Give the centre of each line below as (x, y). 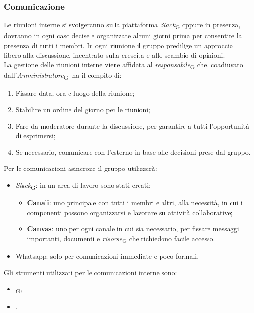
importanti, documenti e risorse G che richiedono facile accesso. (121, 239)
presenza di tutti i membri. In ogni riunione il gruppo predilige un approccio (118, 45)
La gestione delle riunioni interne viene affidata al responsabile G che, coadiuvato (124, 65)
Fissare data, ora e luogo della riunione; (75, 93)
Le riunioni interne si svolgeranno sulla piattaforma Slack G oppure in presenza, (122, 25)
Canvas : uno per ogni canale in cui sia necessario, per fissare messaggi (133, 229)
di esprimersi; (35, 135)
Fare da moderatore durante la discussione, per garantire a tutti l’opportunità (132, 126)
